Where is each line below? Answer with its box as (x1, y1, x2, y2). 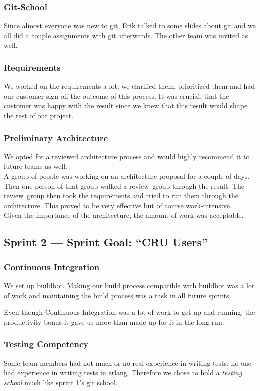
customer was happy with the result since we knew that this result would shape (4, 100, 248, 111)
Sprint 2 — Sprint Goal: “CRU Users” (4, 234, 208, 250)
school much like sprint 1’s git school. (4, 377, 118, 387)
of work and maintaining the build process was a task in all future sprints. (4, 290, 231, 300)
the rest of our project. (4, 110, 74, 120)
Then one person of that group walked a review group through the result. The (4, 180, 245, 191)
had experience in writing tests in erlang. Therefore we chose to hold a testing (4, 367, 242, 378)
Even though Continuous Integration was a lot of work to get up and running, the (4, 307, 255, 317)
